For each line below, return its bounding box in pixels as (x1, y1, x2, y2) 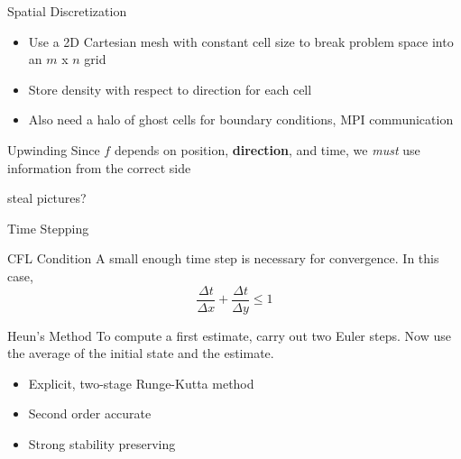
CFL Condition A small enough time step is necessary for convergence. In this (7, 249, 439, 268)
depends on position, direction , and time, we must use (114, 140, 420, 159)
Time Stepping (7, 218, 89, 237)
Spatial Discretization (7, 2, 127, 20)
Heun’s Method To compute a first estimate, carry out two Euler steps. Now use (7, 326, 451, 344)
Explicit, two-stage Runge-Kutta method (28, 373, 254, 392)
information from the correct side (7, 158, 191, 177)
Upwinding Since (7, 140, 100, 159)
